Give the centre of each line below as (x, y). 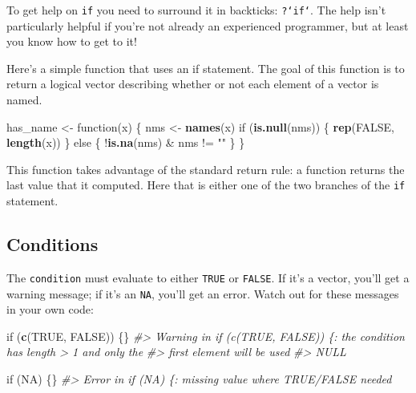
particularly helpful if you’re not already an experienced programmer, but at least (208, 25)
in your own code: (50, 309)
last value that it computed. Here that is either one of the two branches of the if (206, 185)
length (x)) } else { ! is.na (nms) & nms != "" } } (126, 142)
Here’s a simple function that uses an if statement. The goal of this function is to (206, 68)
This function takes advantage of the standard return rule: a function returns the (206, 169)
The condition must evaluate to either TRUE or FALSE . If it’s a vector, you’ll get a (208, 277)
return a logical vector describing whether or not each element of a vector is (193, 84)
